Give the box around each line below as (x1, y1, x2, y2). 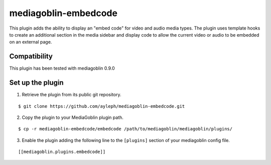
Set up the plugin (9, 78, 64, 87)
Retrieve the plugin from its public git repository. (22, 92, 121, 98)
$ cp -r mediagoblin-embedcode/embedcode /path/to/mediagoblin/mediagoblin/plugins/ (18, 126, 233, 132)
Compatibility (9, 52, 53, 61)
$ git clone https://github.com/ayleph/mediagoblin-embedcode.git (18, 103, 185, 109)
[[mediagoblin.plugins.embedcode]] (18, 149, 106, 155)
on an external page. (9, 39, 52, 45)
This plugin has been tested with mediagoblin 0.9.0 (9, 65, 115, 71)
